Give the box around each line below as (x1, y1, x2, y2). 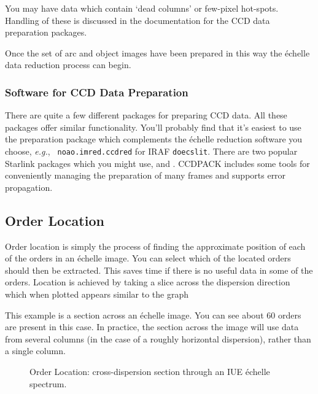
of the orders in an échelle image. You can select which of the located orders (5, 252, 291, 265)
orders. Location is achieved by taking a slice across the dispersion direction (5, 276, 290, 288)
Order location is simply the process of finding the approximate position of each (5, 239, 306, 252)
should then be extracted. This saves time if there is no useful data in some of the (5, 263, 313, 276)
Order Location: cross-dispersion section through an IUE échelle (29, 365, 270, 377)
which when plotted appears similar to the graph (5, 287, 188, 300)
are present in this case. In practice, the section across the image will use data (5, 320, 299, 333)
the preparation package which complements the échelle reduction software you (5, 133, 303, 145)
